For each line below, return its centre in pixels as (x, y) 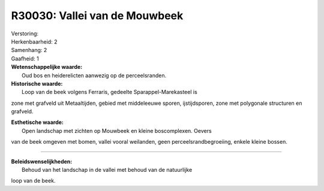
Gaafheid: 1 (25, 58)
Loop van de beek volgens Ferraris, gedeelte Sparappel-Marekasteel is (109, 92)
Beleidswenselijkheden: (42, 161)
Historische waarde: (37, 83)
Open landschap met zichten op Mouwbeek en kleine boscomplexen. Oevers (117, 131)
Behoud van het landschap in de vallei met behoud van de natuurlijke (107, 170)
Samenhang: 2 (29, 50)
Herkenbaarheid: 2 (34, 41)
